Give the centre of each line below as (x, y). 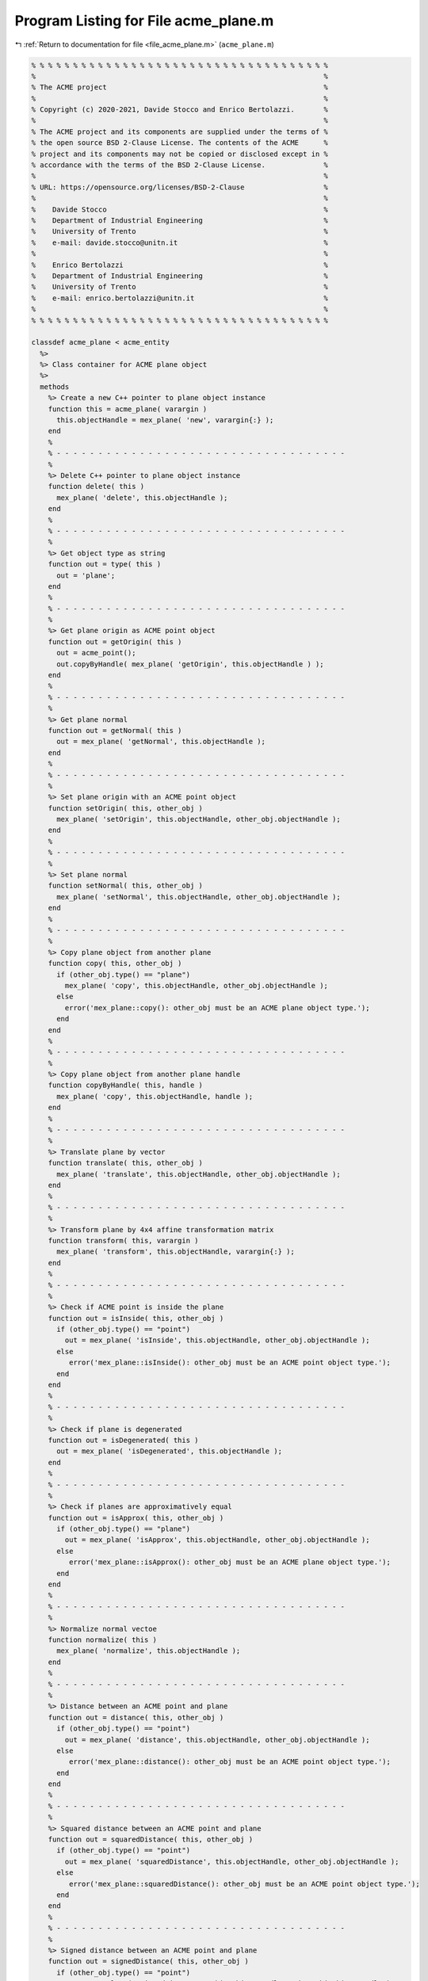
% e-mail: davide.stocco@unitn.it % (180, 242)
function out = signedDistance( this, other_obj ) (148, 1962)
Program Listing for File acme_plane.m (144, 21)
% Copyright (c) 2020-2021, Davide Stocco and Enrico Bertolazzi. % (180, 110)
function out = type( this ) (105, 564)
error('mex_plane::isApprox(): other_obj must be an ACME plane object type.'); (230, 1562)
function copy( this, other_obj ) (115, 964)
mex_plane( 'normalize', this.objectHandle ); (149, 1651)
